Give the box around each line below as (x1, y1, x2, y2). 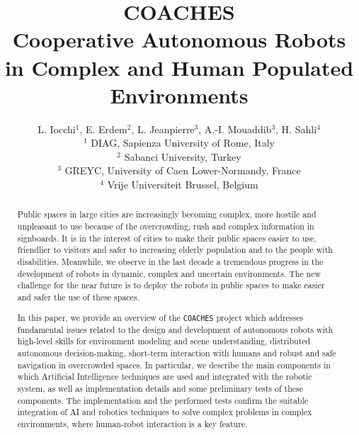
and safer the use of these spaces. (17, 291, 139, 303)
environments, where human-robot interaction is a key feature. (17, 417, 248, 429)
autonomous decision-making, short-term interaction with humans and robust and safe (17, 347, 336, 359)
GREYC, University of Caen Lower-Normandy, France (64, 163, 301, 178)
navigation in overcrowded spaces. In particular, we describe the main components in (17, 358, 331, 371)
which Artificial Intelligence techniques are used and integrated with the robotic (17, 371, 312, 383)
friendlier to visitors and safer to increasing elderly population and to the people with (17, 244, 333, 256)
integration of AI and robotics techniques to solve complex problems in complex (17, 406, 312, 418)
